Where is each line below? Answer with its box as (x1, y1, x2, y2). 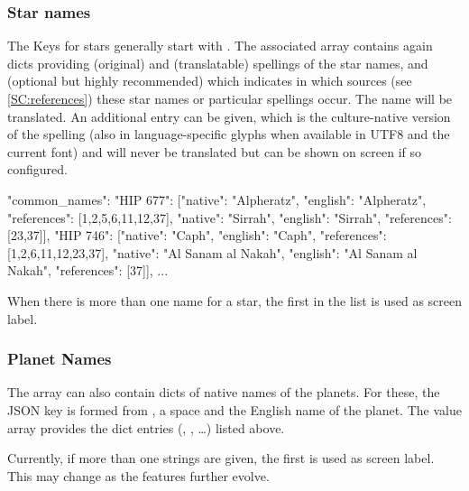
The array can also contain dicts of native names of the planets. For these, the (7, 383, 440, 402)
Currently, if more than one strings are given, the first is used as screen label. (7, 449, 435, 468)
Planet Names (7, 347, 112, 370)
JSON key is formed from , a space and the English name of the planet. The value (7, 400, 462, 419)
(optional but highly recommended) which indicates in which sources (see (7, 71, 412, 90)
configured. (7, 160, 68, 179)
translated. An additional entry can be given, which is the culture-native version (7, 107, 451, 125)
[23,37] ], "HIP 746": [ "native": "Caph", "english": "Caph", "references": (7, 226, 387, 245)
